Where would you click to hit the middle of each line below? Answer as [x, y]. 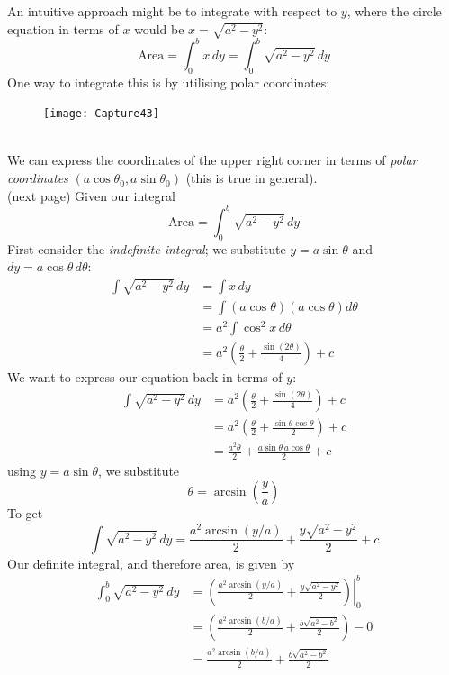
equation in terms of [63, 28]
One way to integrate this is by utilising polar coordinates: [169, 82]
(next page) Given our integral [91, 195]
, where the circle [394, 11]
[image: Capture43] [101, 114]
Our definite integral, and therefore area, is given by [151, 563]
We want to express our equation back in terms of [145, 376]
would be [159, 28]
